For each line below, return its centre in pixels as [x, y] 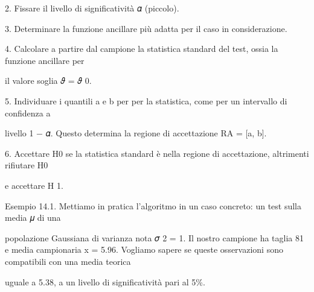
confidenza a [28, 113]
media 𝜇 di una [33, 217]
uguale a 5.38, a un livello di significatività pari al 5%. [105, 281]
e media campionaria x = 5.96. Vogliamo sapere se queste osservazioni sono [144, 249]
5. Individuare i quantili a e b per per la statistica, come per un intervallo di [146, 100]
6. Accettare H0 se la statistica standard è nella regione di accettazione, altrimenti [157, 153]
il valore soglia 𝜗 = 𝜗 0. [48, 81]
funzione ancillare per [45, 60]
